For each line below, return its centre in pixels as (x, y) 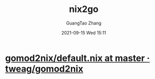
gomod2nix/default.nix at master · (77, 58)
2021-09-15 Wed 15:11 (84, 32)
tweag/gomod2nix (44, 69)
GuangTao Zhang (84, 23)
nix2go (84, 9)
